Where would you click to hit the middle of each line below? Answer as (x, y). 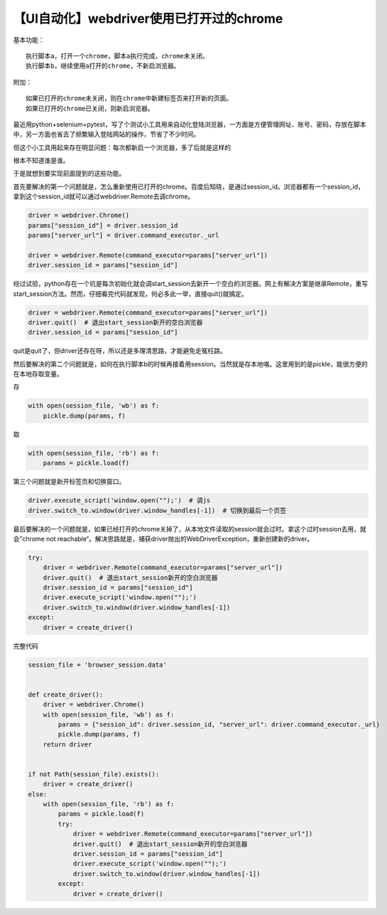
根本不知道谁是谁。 (41, 161)
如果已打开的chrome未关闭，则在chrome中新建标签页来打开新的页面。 (129, 99)
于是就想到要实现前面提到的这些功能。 (69, 174)
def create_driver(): (66, 694)
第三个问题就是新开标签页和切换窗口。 (69, 482)
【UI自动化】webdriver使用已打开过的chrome (148, 18)
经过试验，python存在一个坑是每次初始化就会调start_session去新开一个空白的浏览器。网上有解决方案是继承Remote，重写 (191, 284)
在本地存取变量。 (38, 374)
